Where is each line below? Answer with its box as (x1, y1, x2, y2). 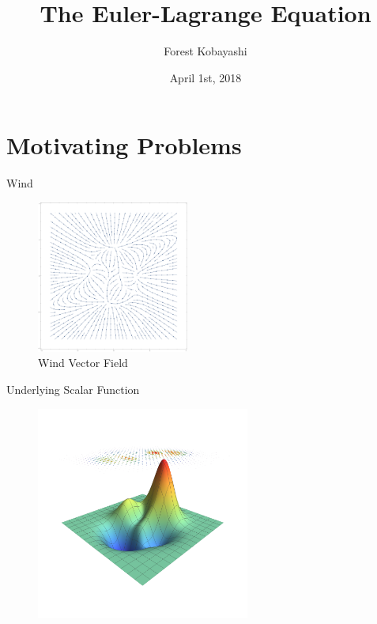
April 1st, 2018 (169, 69, 242, 85)
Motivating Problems (6, 129, 242, 161)
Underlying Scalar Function (6, 381, 140, 397)
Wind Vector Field (38, 354, 128, 371)
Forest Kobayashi (164, 43, 247, 59)
